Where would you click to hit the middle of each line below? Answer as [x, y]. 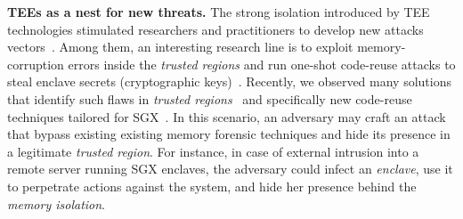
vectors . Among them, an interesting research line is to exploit [180, 47]
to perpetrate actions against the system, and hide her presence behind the [212, 186]
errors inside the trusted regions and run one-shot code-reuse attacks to [262, 64]
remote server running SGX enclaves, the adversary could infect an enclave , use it [230, 169]
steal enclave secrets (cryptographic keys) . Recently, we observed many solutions [229, 81]
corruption [36, 64]
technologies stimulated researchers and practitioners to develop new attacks [215, 29]
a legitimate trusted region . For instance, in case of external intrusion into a [213, 151]
